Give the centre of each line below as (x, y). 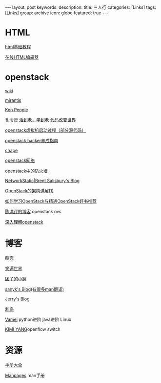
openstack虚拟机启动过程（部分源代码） (46, 130)
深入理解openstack (24, 222)
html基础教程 (18, 46)
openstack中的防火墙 (26, 171)
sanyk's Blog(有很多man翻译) (35, 289)
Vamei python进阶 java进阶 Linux (38, 319)
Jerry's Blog (18, 299)
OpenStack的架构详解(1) (29, 191)
